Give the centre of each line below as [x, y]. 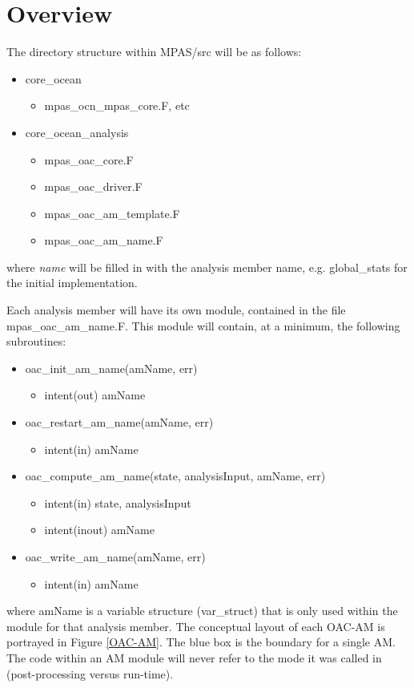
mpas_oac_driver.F [93, 186]
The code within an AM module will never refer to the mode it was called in [194, 657]
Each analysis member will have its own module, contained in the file [176, 310]
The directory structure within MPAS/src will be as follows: [154, 52]
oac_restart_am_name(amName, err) [119, 422]
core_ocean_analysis [77, 132]
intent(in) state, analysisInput [118, 502]
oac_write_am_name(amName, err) [115, 556]
